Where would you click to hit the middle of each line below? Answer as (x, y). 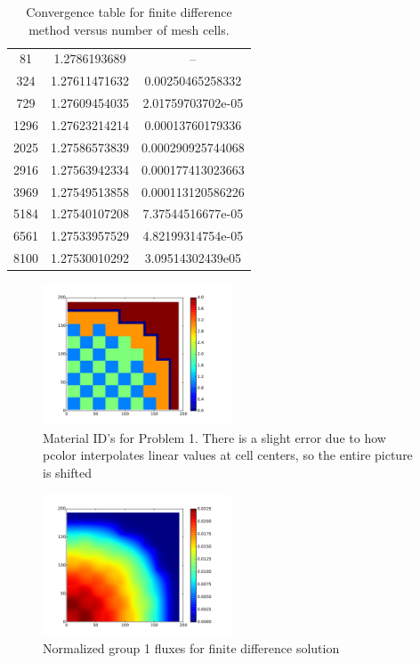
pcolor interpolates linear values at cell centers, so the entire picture (228, 455)
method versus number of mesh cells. (129, 29)
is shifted (67, 472)
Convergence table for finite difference (129, 12)
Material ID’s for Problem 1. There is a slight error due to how (214, 437)
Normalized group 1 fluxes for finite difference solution (191, 648)
